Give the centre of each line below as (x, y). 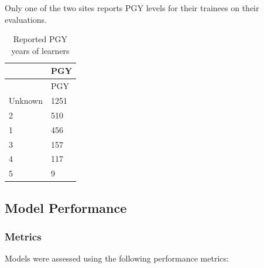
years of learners (40, 50)
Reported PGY (40, 39)
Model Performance (66, 207)
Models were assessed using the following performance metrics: (117, 258)
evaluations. (26, 19)
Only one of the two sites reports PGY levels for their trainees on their (132, 8)
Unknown (26, 101)
